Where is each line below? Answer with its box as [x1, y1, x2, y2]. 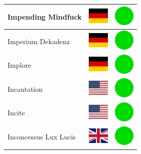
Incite [8, 107, 25, 118]
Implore [8, 60, 32, 70]
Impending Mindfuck [8, 11, 82, 22]
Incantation [8, 83, 43, 94]
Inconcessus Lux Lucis [8, 131, 76, 142]
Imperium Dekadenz [8, 36, 70, 46]
